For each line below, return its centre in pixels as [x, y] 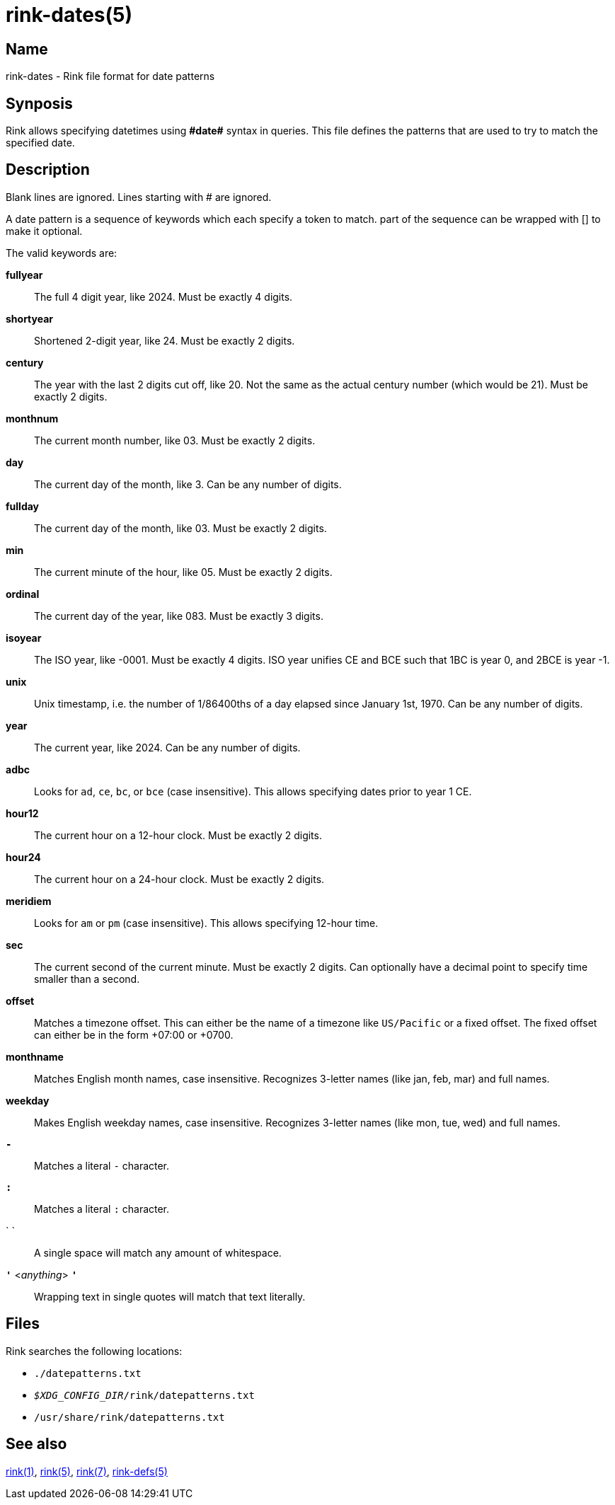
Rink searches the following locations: [94, 1351]
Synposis [39, 103]
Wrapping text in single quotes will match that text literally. [170, 1296]
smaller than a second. [87, 979]
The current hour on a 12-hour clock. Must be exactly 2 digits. [178, 835]
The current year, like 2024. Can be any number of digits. [167, 747]
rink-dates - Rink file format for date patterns [110, 76]
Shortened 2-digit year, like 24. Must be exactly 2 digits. [165, 340]
